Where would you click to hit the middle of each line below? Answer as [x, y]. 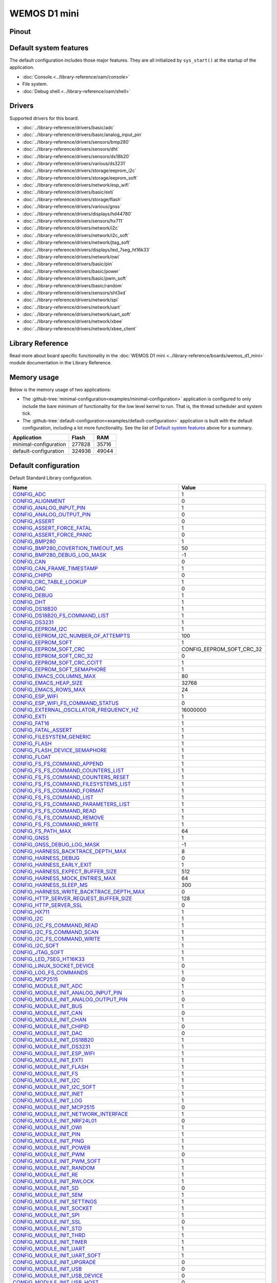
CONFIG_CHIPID [32, 575]
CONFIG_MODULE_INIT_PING [48, 1141]
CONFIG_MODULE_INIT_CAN [48, 1013]
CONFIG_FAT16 [31, 724]
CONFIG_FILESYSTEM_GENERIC [52, 737]
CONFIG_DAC [29, 589]
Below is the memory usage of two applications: [60, 390]
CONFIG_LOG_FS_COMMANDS [50, 973]
